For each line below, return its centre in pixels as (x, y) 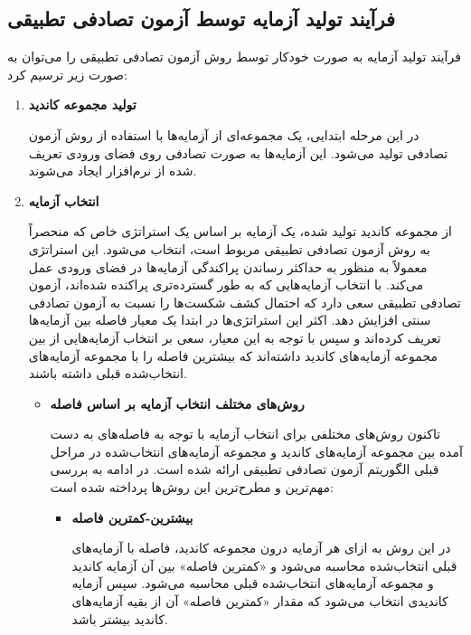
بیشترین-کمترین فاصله (132, 517)
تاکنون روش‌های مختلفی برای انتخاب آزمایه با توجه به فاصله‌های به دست (245, 434)
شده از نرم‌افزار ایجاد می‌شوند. (113, 171)
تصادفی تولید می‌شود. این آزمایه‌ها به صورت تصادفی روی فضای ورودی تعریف (238, 152)
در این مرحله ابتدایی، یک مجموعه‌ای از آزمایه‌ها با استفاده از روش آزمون (224, 134)
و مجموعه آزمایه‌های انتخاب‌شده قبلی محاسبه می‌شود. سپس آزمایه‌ (253, 583)
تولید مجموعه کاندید (82, 104)
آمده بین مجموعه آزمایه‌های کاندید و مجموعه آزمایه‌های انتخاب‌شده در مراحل (256, 451)
